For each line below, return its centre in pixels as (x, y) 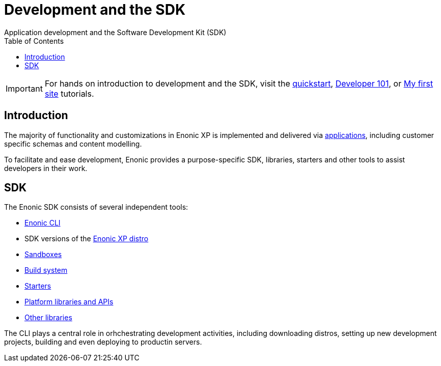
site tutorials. (69, 93)
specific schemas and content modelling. (73, 144)
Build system (46, 270)
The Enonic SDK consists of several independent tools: (96, 207)
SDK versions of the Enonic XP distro (87, 239)
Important (24, 88)
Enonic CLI (43, 223)
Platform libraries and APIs (69, 302)
